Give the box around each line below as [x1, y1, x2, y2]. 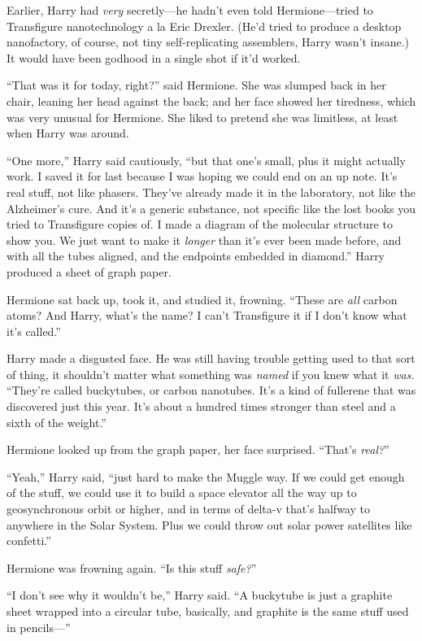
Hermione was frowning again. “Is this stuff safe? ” [7, 559, 257, 576]
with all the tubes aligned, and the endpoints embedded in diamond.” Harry [7, 247, 385, 264]
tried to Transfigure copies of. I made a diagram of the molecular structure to [7, 216, 393, 233]
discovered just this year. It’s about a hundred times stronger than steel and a [7, 398, 396, 415]
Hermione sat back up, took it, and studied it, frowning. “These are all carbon [7, 290, 398, 307]
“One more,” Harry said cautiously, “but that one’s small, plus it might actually [7, 151, 406, 168]
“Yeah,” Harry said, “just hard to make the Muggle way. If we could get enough [7, 468, 405, 485]
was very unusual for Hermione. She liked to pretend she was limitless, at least [7, 108, 398, 125]
